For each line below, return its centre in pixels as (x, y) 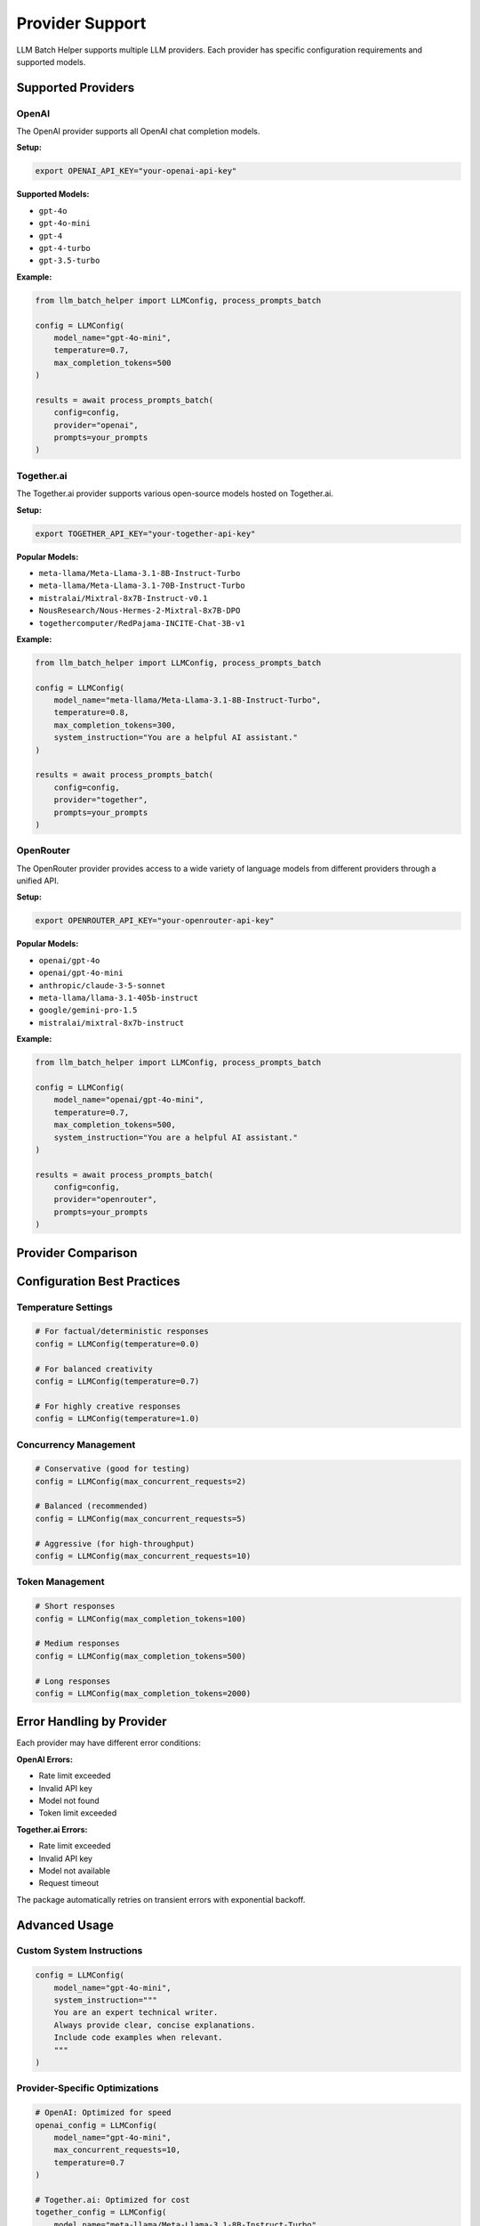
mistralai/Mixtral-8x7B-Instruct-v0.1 (123, 598)
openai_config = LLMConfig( (96, 2125)
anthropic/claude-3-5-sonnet (102, 985)
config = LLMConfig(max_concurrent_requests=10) (143, 1556)
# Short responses (75, 1606)
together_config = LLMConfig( (101, 2212)
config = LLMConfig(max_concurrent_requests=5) (140, 1519)
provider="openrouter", (105, 1199)
